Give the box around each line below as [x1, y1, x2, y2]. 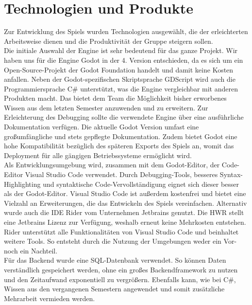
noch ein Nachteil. [4, 245, 58, 255]
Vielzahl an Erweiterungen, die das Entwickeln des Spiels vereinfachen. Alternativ [4, 197, 247, 208]
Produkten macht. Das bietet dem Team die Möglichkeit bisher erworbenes [4, 93, 227, 103]
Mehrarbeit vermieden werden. [4, 293, 95, 303]
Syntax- [219, 169, 243, 179]
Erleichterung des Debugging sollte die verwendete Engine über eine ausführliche [4, 112, 244, 122]
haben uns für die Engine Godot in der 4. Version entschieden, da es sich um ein [4, 54, 243, 65]
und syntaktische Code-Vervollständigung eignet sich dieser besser [43, 179, 239, 189]
